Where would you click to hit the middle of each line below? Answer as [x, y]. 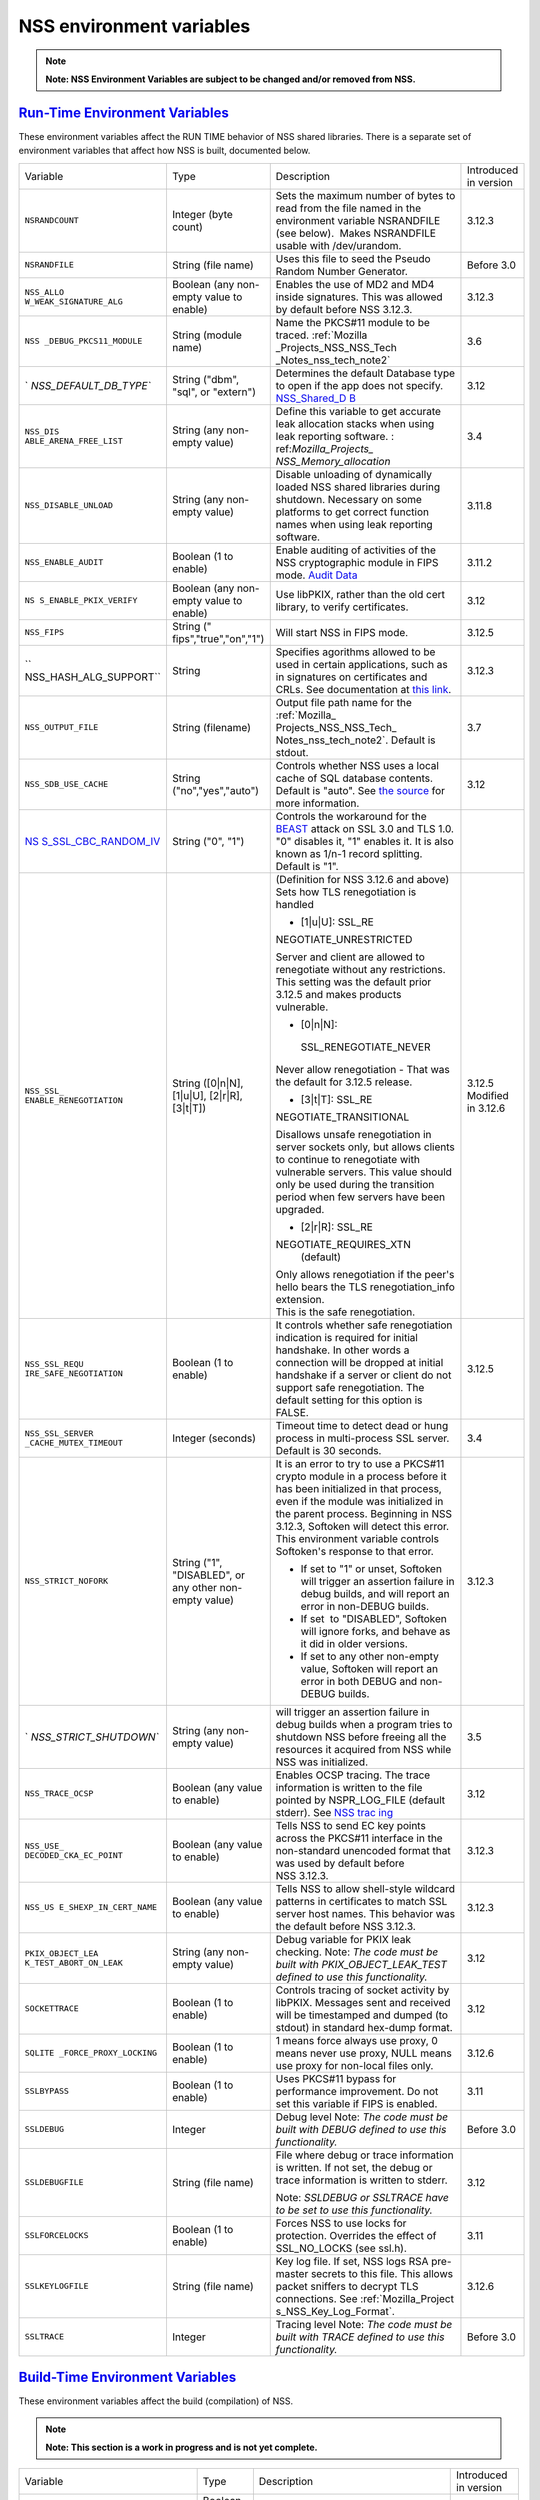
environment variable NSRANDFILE [358, 220]
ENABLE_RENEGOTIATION [74, 1100]
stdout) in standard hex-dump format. [364, 2027]
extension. [300, 1299]
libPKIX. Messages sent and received [363, 2002]
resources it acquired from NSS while [363, 1749]
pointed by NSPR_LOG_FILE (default [360, 1800]
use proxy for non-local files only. [354, 2065]
